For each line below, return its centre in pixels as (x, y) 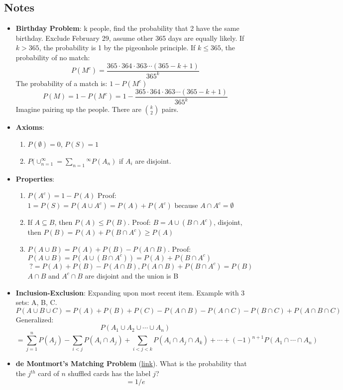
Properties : (35, 178)
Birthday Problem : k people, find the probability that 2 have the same (127, 28)
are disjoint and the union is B (132, 275)
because (186, 205)
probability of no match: (53, 57)
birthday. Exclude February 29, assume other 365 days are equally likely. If (130, 38)
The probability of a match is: (61, 83)
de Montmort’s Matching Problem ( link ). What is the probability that (131, 363)
